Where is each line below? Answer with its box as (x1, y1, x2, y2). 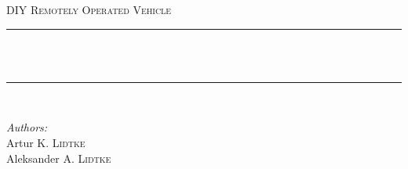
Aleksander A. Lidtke (6, 149, 111, 166)
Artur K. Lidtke (6, 134, 86, 150)
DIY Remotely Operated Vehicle (6, 2, 172, 17)
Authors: (6, 119, 48, 135)
